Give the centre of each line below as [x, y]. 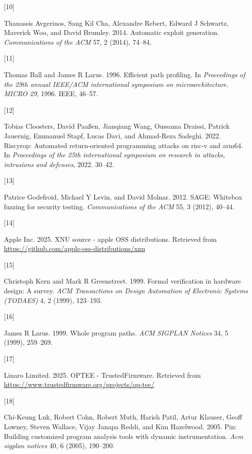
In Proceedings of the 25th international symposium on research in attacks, [115, 155]
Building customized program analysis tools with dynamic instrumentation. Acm [124, 436]
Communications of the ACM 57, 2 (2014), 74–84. [78, 42]
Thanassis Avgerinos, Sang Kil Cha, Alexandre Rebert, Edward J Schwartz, [116, 23]
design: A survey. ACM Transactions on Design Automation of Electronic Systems [126, 291]
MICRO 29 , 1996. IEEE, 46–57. [51, 93]
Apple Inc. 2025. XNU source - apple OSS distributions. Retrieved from [110, 239]
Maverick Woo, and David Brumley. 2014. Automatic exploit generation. [111, 32]
